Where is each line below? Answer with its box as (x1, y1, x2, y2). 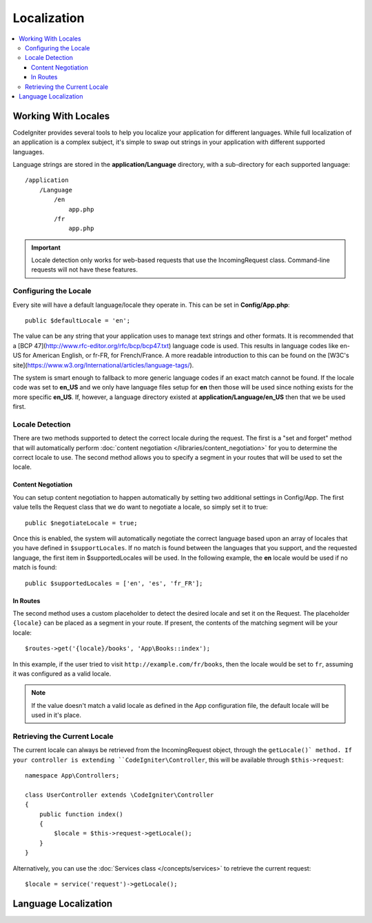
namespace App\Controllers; (25, 772, 120, 780)
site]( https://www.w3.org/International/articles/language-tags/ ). (12, 361, 194, 369)
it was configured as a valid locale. (12, 669, 112, 678)
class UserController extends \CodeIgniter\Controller (25, 791, 214, 799)
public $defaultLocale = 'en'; (25, 317, 131, 325)
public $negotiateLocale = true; (25, 519, 138, 527)
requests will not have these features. (31, 265, 138, 274)
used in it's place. (31, 711, 82, 720)
